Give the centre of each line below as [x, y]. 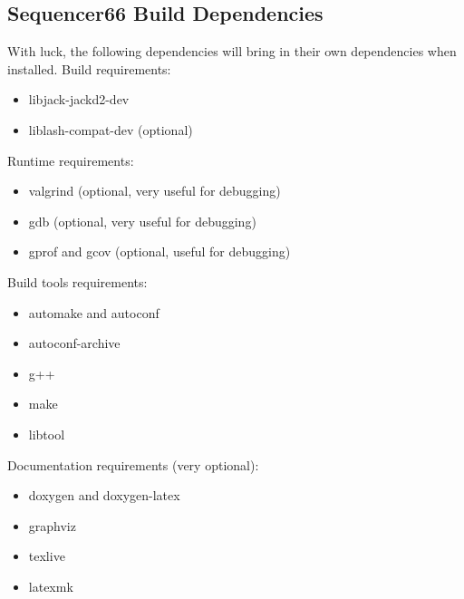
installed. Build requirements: [89, 68]
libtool [47, 434]
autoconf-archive [74, 343]
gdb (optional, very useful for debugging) [142, 221]
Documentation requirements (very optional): [133, 464]
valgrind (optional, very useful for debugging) [155, 191]
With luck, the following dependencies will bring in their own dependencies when [232, 51]
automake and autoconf [94, 312]
